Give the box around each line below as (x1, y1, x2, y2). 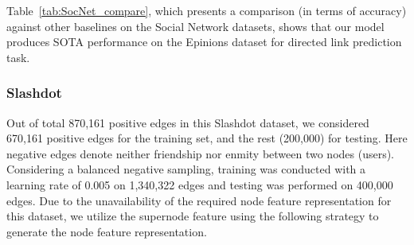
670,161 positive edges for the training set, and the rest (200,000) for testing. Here (6, 130, 408, 146)
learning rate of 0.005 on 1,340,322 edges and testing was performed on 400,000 (6, 176, 393, 192)
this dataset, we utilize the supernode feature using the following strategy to (6, 208, 379, 224)
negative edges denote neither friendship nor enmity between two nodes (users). (6, 145, 395, 161)
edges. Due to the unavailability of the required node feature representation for (6, 192, 392, 208)
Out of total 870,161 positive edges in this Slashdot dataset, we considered (6, 114, 369, 130)
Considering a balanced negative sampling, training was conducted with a (6, 161, 366, 177)
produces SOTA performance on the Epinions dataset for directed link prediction (6, 33, 402, 50)
